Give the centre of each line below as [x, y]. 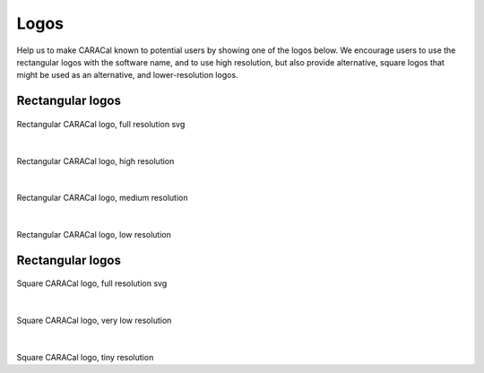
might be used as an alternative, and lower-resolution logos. [127, 75]
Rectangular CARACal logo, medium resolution [102, 198]
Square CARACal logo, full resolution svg [92, 283]
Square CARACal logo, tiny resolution [85, 358]
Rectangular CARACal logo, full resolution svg [101, 124]
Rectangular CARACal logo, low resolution [94, 235]
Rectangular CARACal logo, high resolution [95, 160]
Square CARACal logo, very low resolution [94, 321]
